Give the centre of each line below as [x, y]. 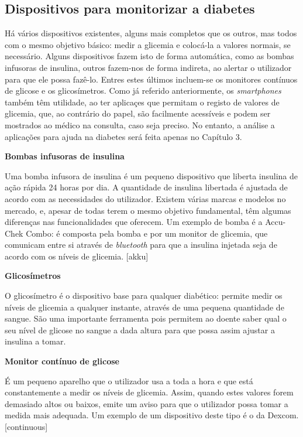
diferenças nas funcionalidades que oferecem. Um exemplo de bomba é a [134, 222]
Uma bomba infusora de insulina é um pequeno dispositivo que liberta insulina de [151, 175]
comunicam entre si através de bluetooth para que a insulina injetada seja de [141, 245]
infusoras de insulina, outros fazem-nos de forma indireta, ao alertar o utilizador [148, 67]
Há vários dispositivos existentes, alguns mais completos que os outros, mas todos [151, 33]
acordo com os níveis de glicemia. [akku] [77, 256]
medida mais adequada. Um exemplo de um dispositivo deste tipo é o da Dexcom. [152, 415]
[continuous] [26, 427]
